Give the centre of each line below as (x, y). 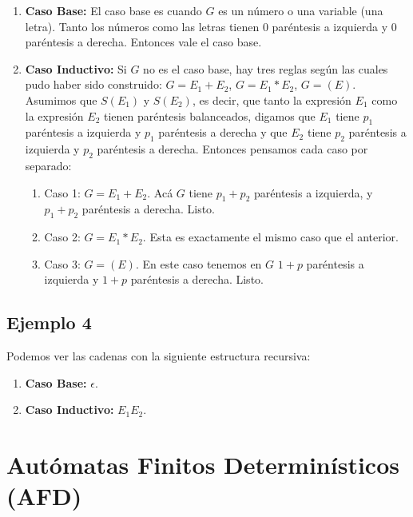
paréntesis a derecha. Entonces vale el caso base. (143, 42)
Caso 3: (62, 263)
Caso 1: (62, 192)
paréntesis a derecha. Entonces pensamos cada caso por (232, 149)
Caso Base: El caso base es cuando (113, 10)
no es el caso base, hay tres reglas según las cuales (266, 68)
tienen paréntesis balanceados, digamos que (210, 115)
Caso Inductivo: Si (76, 68)
